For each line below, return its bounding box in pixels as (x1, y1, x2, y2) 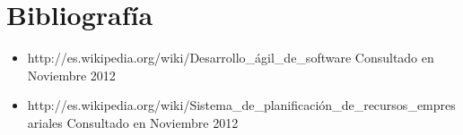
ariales (27, 113, 63, 131)
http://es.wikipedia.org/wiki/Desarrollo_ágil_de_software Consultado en (27, 48, 434, 67)
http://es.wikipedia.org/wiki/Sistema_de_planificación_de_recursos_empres (27, 96, 456, 114)
